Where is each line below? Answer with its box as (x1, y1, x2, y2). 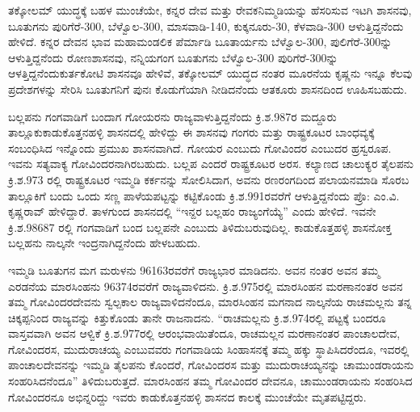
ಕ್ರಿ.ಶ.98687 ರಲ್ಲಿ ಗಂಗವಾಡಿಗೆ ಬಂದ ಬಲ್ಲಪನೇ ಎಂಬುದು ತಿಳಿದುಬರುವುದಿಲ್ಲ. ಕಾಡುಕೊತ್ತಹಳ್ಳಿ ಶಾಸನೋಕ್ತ (8, 218, 393, 235)
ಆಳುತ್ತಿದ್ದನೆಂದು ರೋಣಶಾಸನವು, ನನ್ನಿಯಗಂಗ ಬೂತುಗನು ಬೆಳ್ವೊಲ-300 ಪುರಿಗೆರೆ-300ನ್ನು (8, 48, 338, 65)
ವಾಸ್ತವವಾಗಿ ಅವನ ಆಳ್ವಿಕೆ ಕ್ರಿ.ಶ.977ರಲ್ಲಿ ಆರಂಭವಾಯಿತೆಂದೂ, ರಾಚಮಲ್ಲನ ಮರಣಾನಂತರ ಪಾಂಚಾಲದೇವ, (8, 325, 401, 342)
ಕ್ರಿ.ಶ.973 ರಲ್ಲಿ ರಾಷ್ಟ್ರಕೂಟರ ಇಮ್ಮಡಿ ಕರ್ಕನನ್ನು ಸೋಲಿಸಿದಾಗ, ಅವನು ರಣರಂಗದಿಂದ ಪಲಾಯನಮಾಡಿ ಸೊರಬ (8, 170, 409, 187)
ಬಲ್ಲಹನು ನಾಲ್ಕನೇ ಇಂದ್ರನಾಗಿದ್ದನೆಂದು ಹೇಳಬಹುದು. (8, 234, 201, 251)
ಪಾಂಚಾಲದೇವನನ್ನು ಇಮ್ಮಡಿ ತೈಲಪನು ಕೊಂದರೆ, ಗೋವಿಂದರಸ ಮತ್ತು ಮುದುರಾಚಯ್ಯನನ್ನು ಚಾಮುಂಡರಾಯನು (8, 356, 414, 373)
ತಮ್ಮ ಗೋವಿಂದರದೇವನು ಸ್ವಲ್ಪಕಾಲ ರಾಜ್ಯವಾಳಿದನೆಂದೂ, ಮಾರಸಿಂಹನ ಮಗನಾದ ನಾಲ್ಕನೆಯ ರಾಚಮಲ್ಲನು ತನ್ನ (8, 293, 412, 310)
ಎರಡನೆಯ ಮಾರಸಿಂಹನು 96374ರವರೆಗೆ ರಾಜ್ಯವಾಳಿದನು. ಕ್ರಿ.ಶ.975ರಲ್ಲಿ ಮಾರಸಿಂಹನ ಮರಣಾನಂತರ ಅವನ (8, 277, 403, 294)
